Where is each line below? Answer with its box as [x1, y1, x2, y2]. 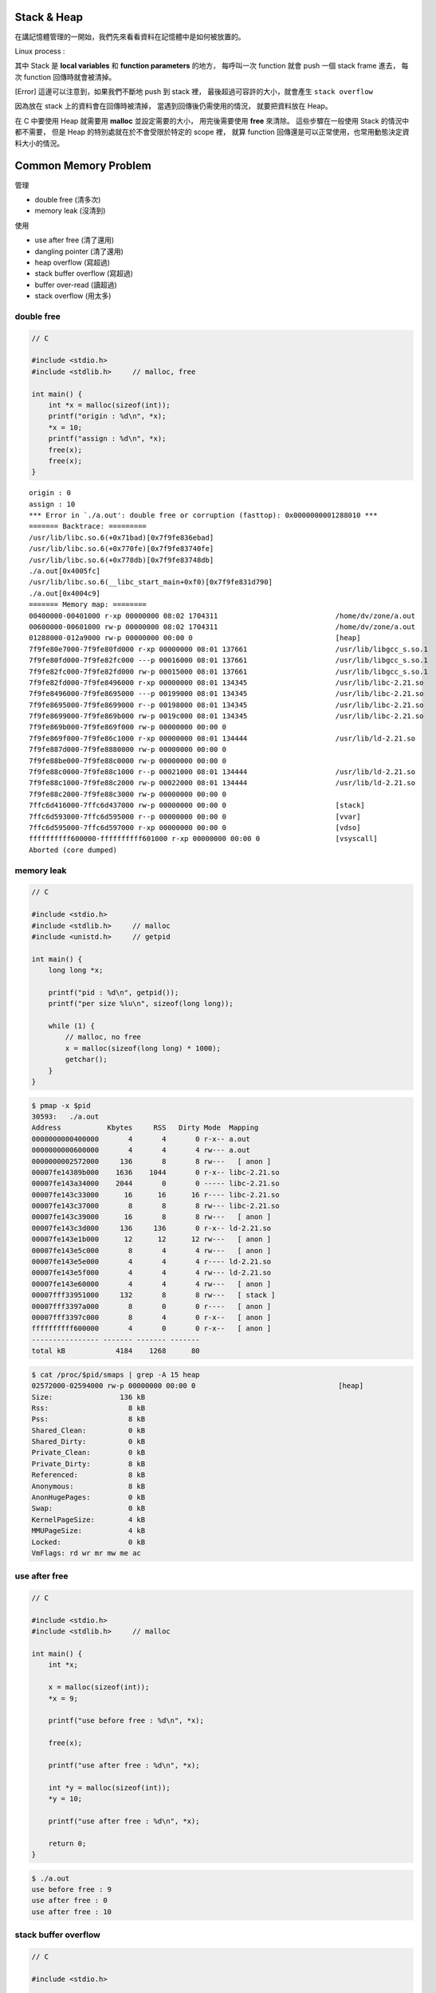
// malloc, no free [65, 1032, 141, 1042]
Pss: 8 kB [31, 1415, 146, 1424]
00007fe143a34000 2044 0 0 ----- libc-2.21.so [31, 1179, 280, 1188]
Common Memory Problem [14, 159, 151, 173]
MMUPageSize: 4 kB [31, 1527, 146, 1535]
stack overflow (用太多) [34, 291, 112, 301]
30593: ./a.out [31, 1112, 100, 1121]
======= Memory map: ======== [29, 600, 147, 609]
